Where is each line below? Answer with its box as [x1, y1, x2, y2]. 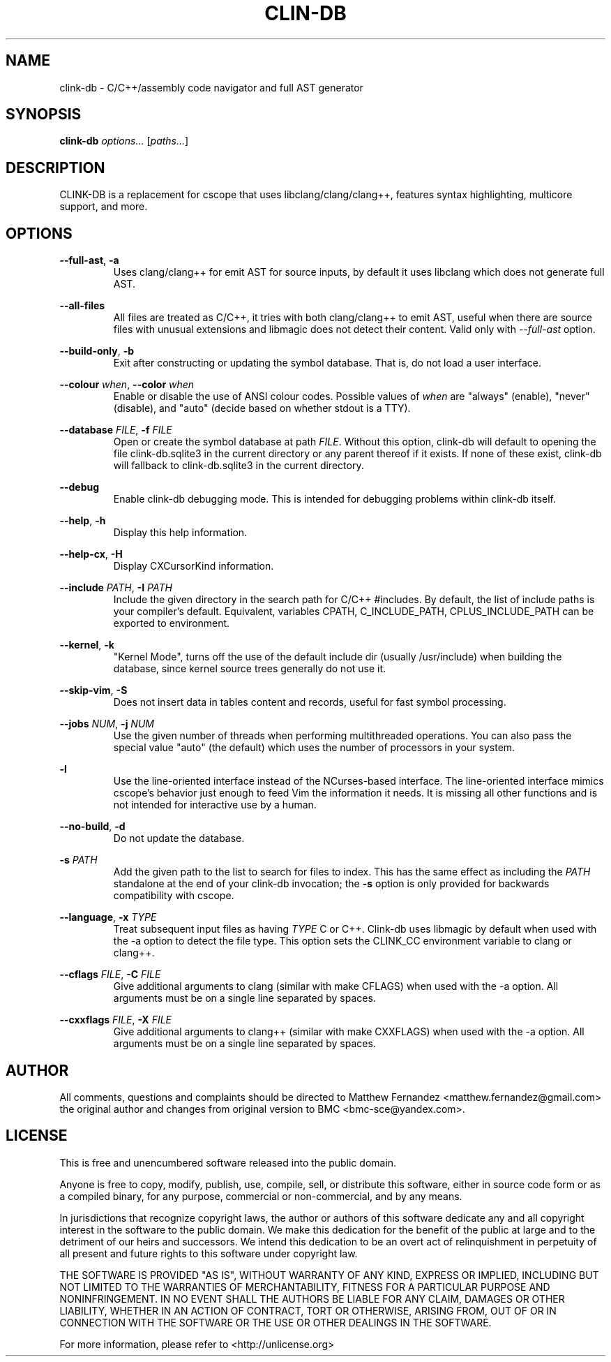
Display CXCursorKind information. [113, 560, 274, 572]
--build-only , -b [59, 345, 135, 357]
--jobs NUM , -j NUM [59, 718, 154, 730]
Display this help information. [113, 526, 248, 539]
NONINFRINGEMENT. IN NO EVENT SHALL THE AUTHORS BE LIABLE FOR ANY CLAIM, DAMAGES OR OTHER [59, 1292, 565, 1305]
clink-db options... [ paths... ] [59, 135, 189, 147]
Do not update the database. [113, 832, 245, 845]
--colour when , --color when [59, 378, 195, 391]
